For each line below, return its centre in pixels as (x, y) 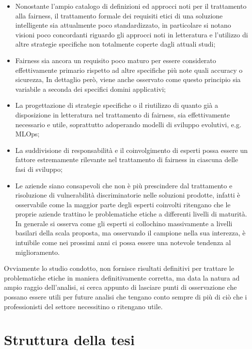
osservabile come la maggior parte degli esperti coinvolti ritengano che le (123, 204)
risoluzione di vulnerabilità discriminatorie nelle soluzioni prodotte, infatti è (128, 195)
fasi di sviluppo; (39, 169)
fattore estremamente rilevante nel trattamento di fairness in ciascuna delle (127, 159)
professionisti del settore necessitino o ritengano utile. (83, 306)
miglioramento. (38, 252)
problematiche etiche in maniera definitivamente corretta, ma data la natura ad (122, 277)
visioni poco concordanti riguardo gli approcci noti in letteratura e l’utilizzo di (132, 34)
